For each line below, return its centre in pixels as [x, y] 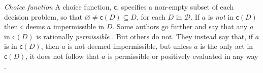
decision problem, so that [43, 16]
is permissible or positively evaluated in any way [183, 56]
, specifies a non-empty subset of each [175, 7]
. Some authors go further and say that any [180, 26]
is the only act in [227, 46]
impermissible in [79, 26]
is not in [221, 16]
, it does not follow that [62, 56]
